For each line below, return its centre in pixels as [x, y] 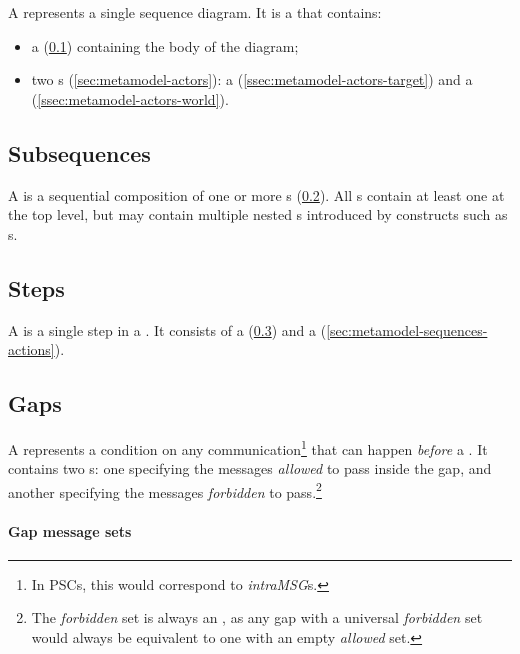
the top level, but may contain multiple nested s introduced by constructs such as [258, 214]
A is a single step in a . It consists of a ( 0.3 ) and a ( [167, 329]
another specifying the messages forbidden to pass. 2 [165, 490]
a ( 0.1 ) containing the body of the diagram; [165, 45]
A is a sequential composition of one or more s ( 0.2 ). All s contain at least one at [256, 194]
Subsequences [79, 152]
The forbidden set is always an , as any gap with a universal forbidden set [257, 617]
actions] [31, 349]
